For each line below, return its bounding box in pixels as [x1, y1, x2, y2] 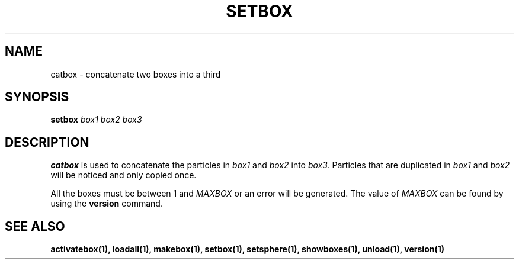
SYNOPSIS [5, 89, 69, 105]
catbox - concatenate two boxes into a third [50, 69, 221, 79]
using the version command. [50, 198, 163, 209]
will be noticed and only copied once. [50, 170, 197, 181]
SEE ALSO [5, 218, 65, 234]
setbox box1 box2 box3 [50, 114, 142, 125]
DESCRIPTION [5, 134, 89, 150]
